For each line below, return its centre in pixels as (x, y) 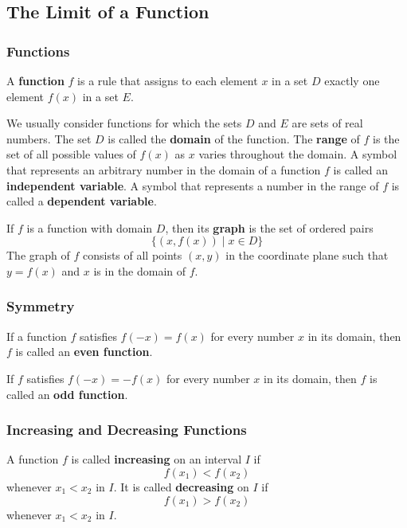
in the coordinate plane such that (307, 255)
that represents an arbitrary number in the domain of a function (164, 169)
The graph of (38, 255)
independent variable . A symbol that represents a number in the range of (193, 185)
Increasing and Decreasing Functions (127, 430)
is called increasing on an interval (157, 459)
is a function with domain (90, 227)
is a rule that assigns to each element (168, 80)
